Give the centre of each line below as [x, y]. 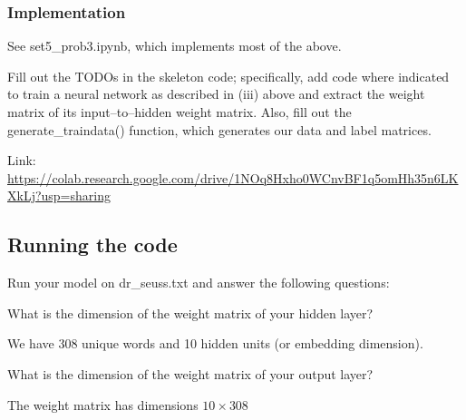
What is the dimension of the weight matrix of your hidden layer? [190, 313]
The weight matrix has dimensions [103, 404]
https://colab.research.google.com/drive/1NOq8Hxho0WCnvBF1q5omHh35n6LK [233, 177]
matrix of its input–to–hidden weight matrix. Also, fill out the [180, 112]
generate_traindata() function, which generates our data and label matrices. [219, 129]
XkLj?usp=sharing [59, 195]
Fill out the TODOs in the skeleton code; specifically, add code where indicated [228, 76]
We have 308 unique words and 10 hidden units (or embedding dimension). [215, 343]
